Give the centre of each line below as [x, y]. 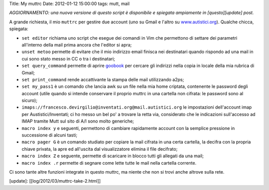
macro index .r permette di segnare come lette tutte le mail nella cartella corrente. [109, 163]
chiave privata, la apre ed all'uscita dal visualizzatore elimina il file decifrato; [100, 149]
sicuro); [29, 100]
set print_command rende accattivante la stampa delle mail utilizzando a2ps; [103, 79]
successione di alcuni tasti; [49, 135]
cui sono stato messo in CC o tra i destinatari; [68, 59]
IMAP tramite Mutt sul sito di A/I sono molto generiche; [78, 121]
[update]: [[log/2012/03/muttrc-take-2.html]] [55, 181]
